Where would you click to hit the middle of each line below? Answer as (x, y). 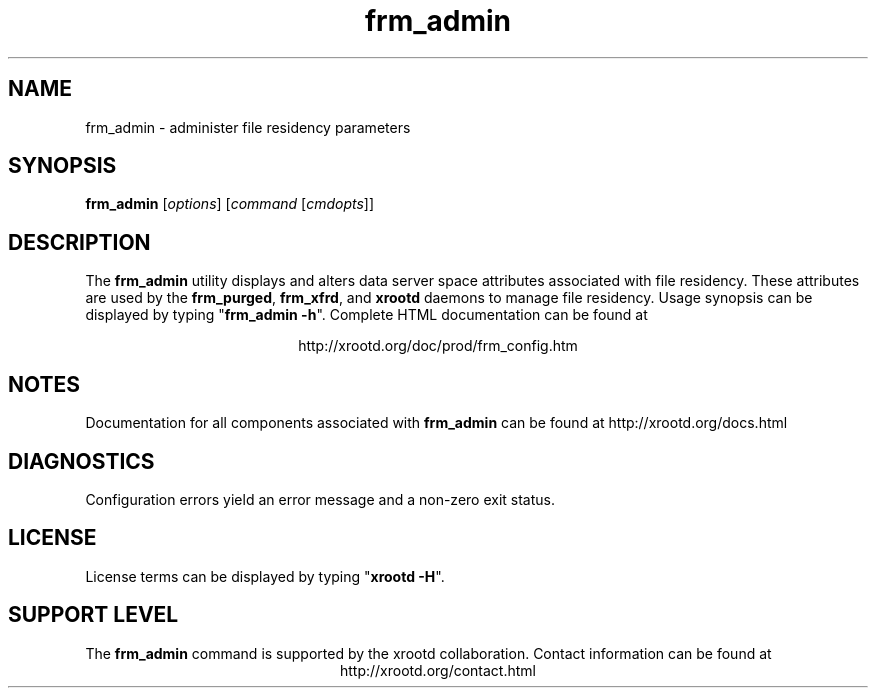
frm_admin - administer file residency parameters (248, 127)
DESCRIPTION (79, 242)
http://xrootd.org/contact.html (437, 670)
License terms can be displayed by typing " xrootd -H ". (265, 576)
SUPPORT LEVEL (93, 615)
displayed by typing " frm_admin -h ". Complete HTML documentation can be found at (366, 315)
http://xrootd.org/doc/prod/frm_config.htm (438, 346)
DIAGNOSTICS (81, 461)
